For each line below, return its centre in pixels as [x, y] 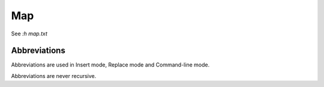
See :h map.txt [29, 34]
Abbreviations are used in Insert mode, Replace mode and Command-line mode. [110, 65]
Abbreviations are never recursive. [54, 76]
